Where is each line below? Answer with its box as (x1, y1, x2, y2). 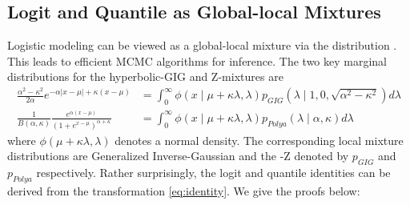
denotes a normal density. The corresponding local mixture (115, 131, 404, 148)
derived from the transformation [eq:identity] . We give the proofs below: (7, 182, 360, 199)
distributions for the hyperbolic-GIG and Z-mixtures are (7, 68, 283, 85)
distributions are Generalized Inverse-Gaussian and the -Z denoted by (7, 147, 349, 164)
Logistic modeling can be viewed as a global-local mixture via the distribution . (7, 37, 397, 54)
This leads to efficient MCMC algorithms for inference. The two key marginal (7, 52, 388, 69)
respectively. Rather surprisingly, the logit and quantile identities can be (36, 163, 391, 180)
